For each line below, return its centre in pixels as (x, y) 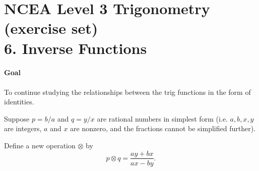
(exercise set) (51, 28)
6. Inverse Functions (76, 48)
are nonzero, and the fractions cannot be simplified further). (163, 128)
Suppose (17, 118)
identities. (19, 102)
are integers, (23, 128)
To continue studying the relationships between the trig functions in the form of (127, 92)
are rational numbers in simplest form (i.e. (162, 118)
